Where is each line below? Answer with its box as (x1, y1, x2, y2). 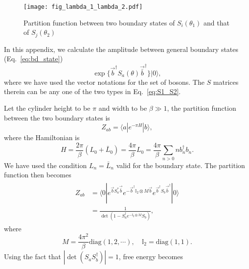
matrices (213, 76, 239, 87)
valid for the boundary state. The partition (116, 160, 245, 170)
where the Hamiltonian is (4, 132, 80, 143)
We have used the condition (4, 160, 87, 170)
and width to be (98, 103, 147, 113)
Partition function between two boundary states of (23, 17, 175, 27)
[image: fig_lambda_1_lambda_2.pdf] (23, 3, 143, 10)
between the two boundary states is (4, 112, 110, 122)
